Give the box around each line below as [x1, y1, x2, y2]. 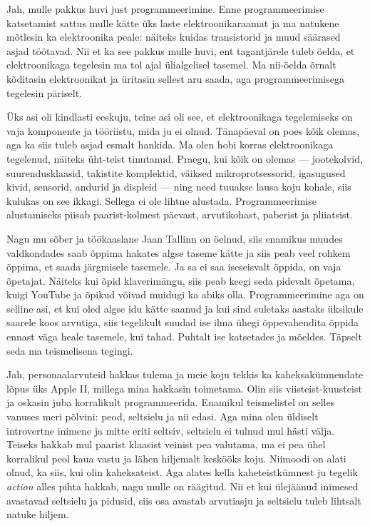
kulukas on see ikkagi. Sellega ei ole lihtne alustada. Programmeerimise [6, 193, 317, 208]
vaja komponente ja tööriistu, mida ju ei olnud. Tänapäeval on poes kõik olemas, [6, 123, 360, 138]
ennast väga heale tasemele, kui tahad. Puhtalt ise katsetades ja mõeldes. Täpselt [6, 329, 362, 344]
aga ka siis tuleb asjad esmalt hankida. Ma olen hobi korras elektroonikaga [6, 137, 334, 152]
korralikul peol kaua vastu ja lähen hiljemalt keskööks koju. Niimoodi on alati [6, 450, 346, 465]
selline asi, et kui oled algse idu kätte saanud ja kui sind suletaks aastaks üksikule [6, 300, 364, 315]
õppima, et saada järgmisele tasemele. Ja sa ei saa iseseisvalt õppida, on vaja [6, 259, 341, 274]
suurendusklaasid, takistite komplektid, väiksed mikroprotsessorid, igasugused [6, 165, 346, 180]
